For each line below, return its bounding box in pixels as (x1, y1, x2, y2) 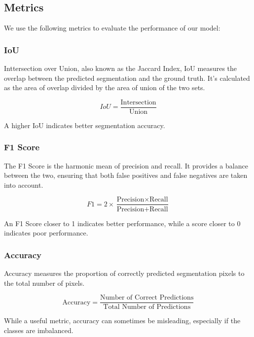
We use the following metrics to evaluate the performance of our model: (4, 23, 220, 33)
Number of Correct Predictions (100, 294, 194, 302)
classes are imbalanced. (4, 325, 73, 335)
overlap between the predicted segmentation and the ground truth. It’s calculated (4, 72, 250, 83)
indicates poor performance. (4, 228, 88, 238)
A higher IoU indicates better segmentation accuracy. (4, 120, 165, 130)
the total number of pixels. (4, 277, 85, 288)
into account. (4, 179, 43, 190)
